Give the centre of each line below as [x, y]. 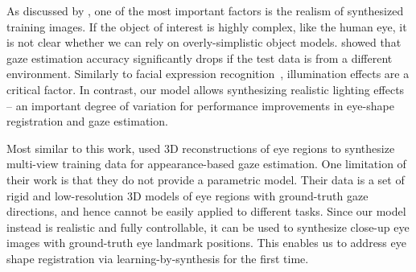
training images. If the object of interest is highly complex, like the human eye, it [207, 26]
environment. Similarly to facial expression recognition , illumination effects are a [208, 74]
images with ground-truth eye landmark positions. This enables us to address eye [206, 243]
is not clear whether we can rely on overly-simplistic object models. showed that [204, 42]
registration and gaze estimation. [87, 121]
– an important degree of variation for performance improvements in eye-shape [200, 105]
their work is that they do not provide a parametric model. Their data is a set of [206, 179]
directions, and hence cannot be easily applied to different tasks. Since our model [206, 211]
